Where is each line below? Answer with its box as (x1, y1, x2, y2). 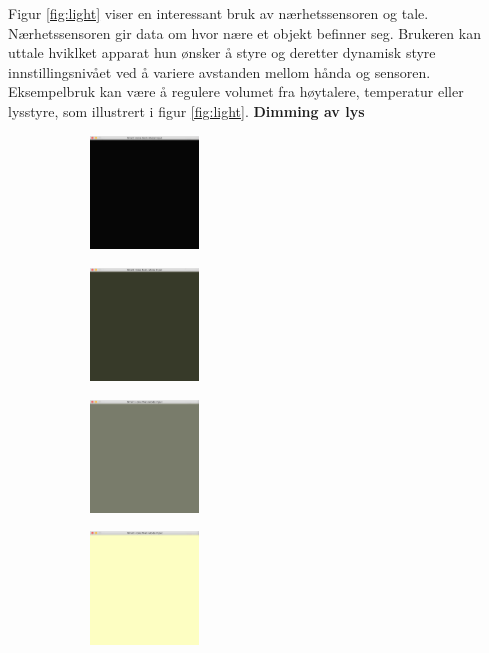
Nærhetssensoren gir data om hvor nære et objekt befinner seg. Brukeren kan (8, 22, 481, 43)
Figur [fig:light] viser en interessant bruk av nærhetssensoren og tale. (8, 3, 429, 23)
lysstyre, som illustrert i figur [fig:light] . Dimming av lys (8, 100, 365, 121)
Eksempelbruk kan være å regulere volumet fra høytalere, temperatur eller (8, 81, 464, 102)
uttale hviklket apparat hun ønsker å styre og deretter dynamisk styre (8, 42, 436, 63)
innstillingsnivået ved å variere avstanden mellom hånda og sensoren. (8, 61, 431, 82)
